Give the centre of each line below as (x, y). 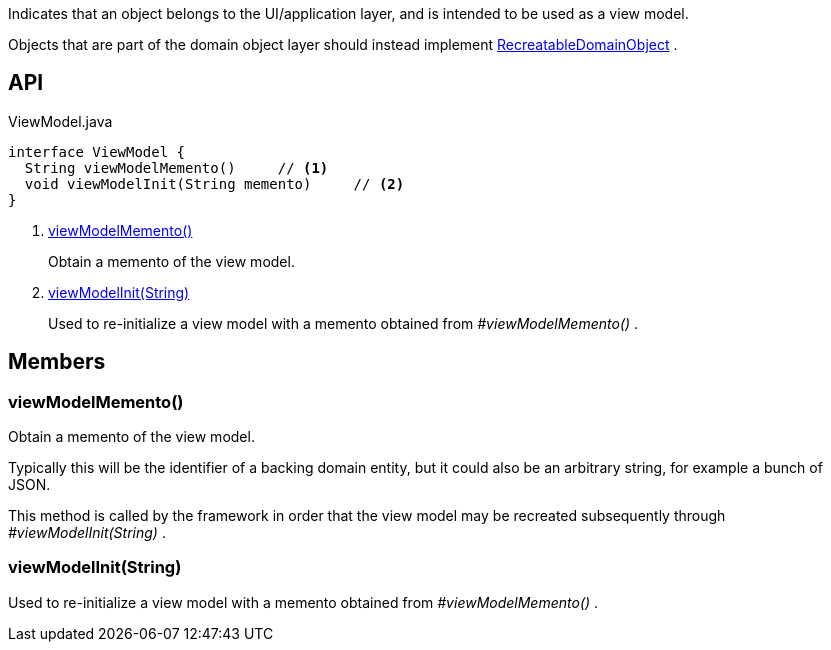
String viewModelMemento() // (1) (176, 167)
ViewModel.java (60, 121)
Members (57, 362)
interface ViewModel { (97, 151)
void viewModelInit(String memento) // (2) (214, 183)
